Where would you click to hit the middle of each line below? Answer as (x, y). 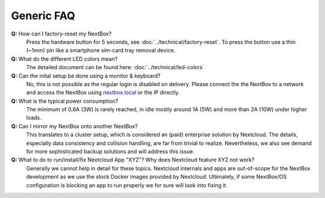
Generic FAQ (43, 16)
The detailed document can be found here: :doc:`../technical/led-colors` (115, 67)
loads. (34, 118)
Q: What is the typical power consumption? (65, 101)
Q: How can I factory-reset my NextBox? (61, 34)
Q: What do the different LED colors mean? (64, 59)
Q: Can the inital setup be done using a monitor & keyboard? (86, 76)
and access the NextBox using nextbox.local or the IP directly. (103, 93)
